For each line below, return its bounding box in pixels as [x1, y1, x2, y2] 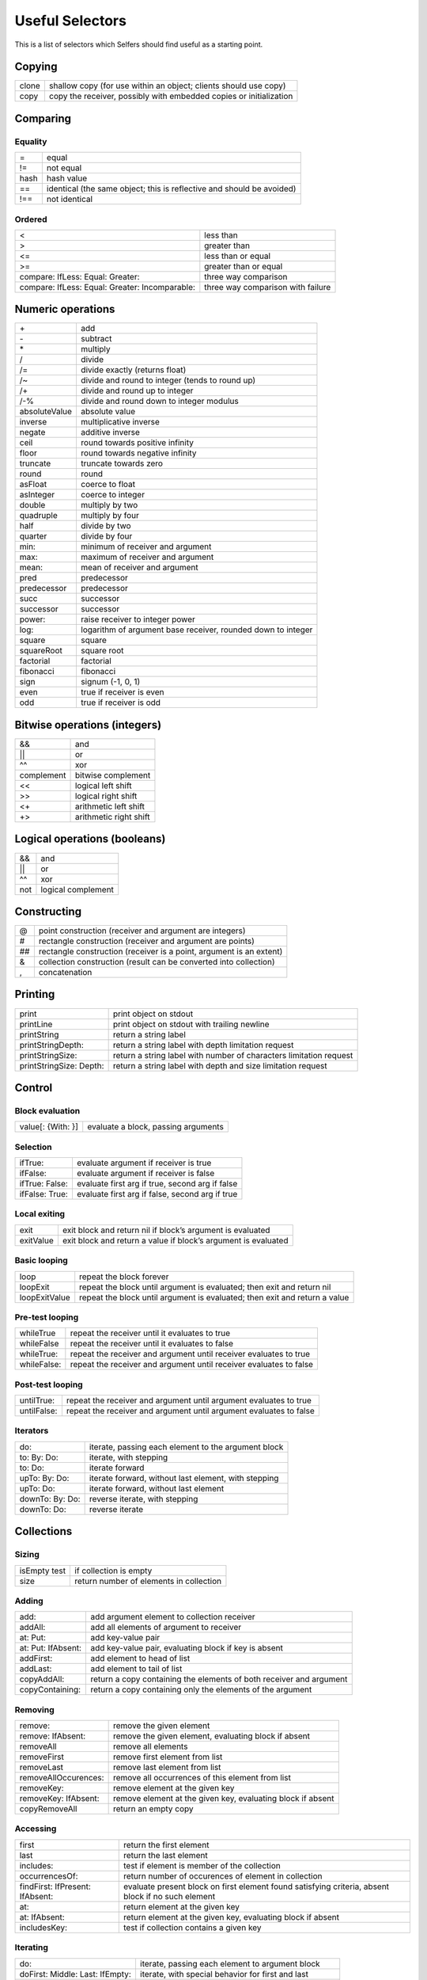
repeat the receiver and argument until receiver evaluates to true [70, 1349, 311, 1360]
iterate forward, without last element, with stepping [89, 1472, 279, 1483]
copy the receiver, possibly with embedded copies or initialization [48, 91, 293, 102]
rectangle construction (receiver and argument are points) [38, 935, 255, 946]
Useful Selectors [14, 12, 127, 29]
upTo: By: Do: [19, 1472, 70, 1483]
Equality [14, 135, 47, 147]
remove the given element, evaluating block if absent [112, 1731, 310, 1742]
